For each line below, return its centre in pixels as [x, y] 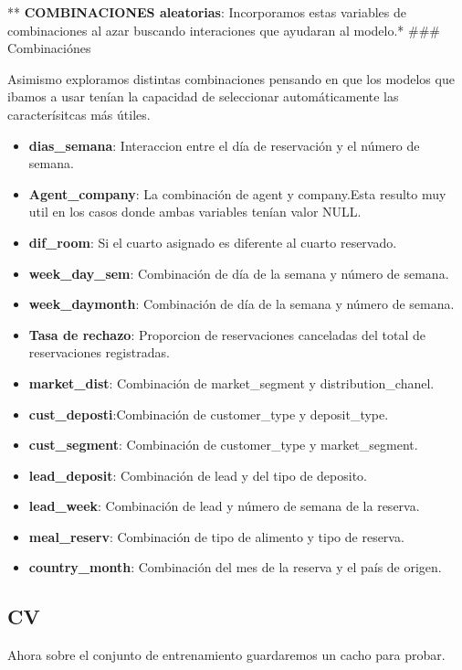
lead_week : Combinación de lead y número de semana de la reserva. [224, 506]
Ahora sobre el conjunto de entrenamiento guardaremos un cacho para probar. [226, 655]
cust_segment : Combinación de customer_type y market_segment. [223, 445]
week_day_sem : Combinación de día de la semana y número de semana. [239, 273]
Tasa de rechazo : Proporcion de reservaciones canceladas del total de [227, 334]
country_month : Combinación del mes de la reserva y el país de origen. [235, 567]
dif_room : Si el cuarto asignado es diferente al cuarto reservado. [213, 242]
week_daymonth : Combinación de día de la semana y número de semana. [241, 304]
